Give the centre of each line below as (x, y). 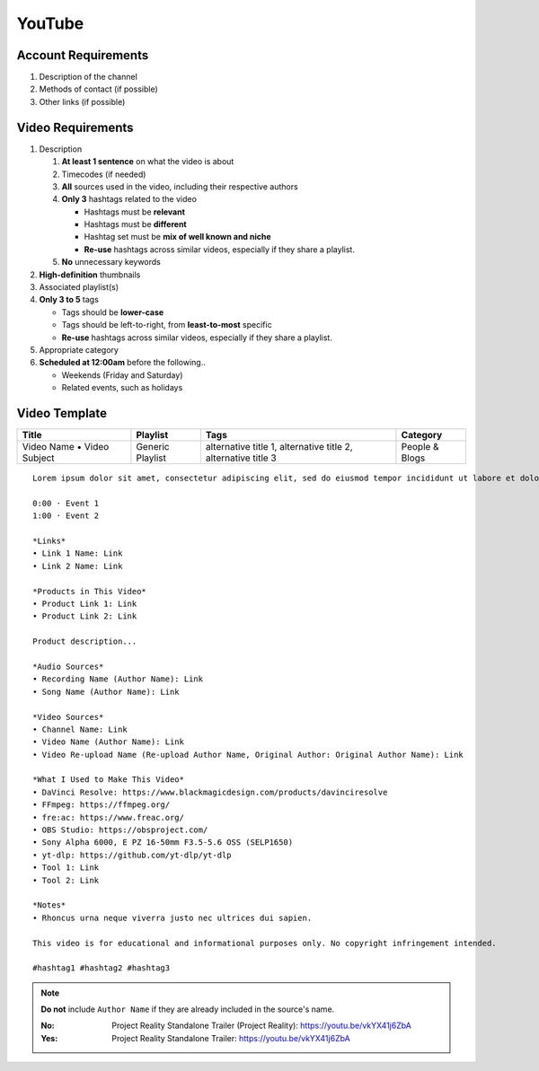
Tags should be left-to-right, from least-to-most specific (167, 325)
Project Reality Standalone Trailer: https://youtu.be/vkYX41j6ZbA (231, 1038)
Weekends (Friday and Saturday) (122, 375)
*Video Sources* (68, 717)
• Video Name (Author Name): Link (108, 742)
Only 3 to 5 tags (69, 300)
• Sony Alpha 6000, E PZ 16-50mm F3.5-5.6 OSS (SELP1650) (163, 843)
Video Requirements (75, 127)
